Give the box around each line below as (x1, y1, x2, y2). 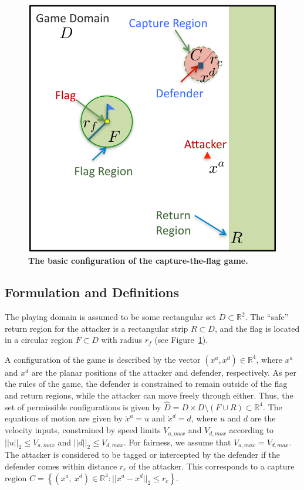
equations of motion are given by (5, 412, 123, 424)
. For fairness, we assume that (123, 435, 231, 448)
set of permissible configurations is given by (5, 400, 161, 413)
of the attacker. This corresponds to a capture (129, 460, 295, 472)
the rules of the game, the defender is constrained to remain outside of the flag (5, 377, 288, 390)
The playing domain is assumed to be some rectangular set (5, 311, 217, 323)
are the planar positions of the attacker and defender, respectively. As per (31, 366, 297, 378)
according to (229, 424, 274, 436)
